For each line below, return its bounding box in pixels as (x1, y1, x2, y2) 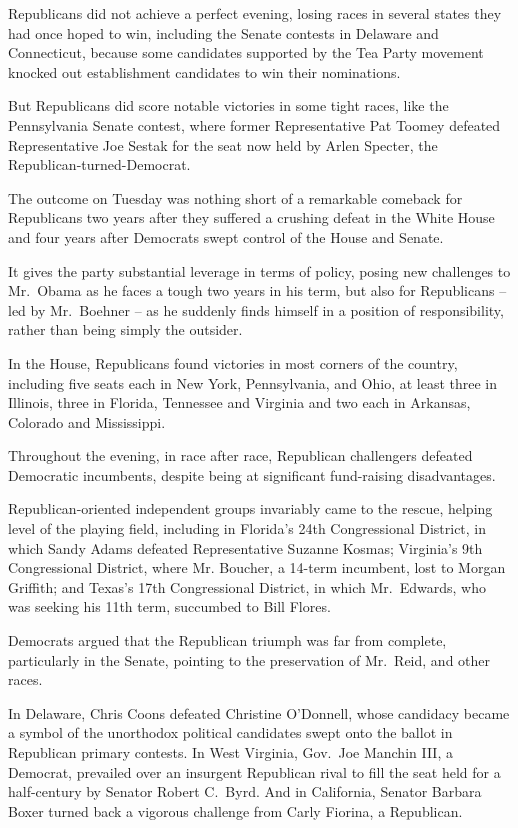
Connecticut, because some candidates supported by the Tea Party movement (8, 42, 484, 63)
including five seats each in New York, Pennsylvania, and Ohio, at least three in (8, 372, 498, 393)
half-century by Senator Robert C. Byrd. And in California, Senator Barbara (8, 781, 482, 802)
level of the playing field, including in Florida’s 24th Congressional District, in (8, 518, 487, 539)
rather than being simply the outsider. (8, 319, 243, 340)
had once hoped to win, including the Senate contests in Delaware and (8, 22, 439, 43)
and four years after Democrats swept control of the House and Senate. (8, 226, 444, 247)
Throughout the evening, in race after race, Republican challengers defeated (8, 445, 473, 466)
